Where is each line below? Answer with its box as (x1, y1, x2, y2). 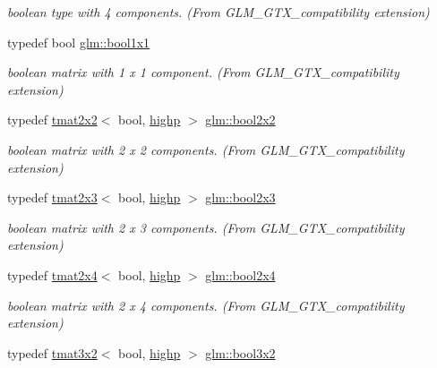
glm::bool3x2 (205, 343, 276, 362)
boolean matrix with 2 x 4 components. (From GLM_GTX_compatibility (7, 295, 405, 314)
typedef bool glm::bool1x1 (7, 32, 150, 51)
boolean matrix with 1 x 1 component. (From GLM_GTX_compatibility (7, 63, 399, 81)
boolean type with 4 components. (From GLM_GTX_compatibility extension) (7, 3, 430, 21)
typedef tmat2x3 (7, 188, 98, 207)
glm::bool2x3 (205, 188, 276, 207)
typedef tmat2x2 (7, 110, 98, 129)
